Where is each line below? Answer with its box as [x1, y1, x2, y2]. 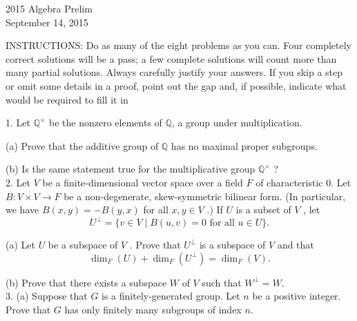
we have [6, 202, 39, 217]
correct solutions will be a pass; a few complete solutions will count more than [6, 51, 337, 66]
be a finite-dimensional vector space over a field [42, 175, 243, 189]
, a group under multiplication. [171, 115, 302, 130]
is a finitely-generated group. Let [102, 289, 240, 303]
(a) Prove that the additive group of [6, 138, 159, 153]
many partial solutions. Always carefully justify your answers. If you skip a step [6, 65, 343, 79]
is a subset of [235, 202, 291, 217]
